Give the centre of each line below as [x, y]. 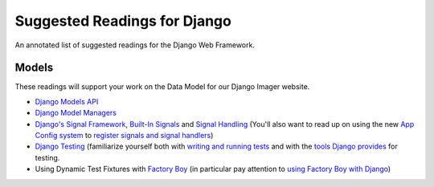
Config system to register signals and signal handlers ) [124, 136]
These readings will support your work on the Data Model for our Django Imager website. [162, 87]
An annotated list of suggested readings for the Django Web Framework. [135, 45]
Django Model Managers [76, 113]
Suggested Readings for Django [123, 21]
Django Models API [67, 101]
